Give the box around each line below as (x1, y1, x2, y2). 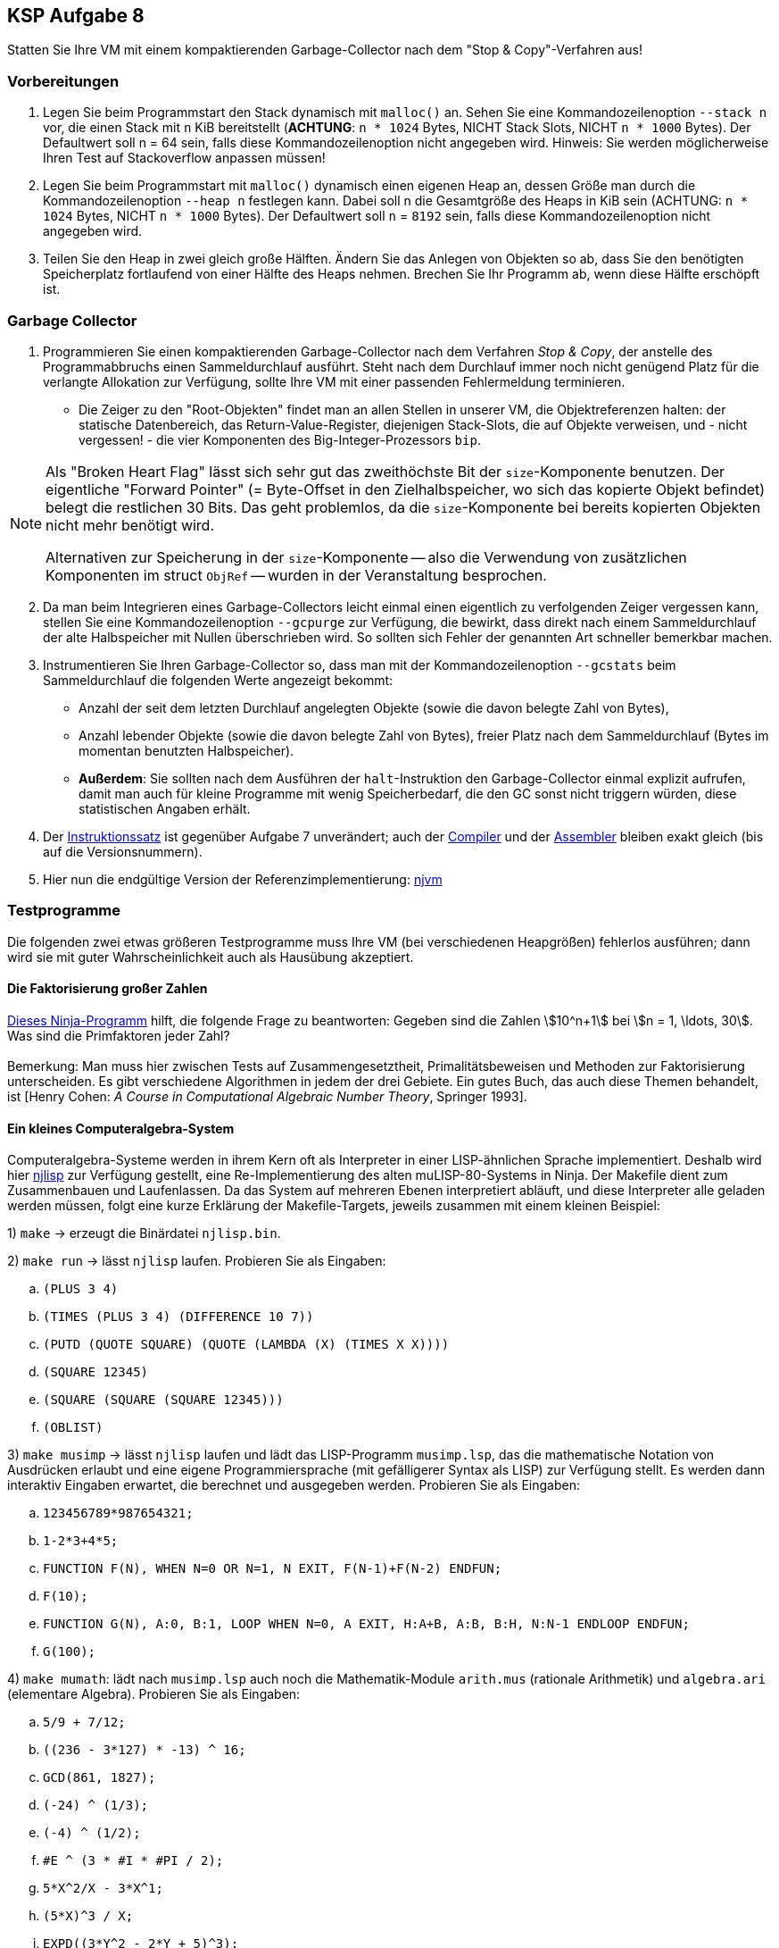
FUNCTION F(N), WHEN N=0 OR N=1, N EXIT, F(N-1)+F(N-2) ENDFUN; (43, 1561, 502, 1576)
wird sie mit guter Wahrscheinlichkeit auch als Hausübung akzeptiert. (7, 949, 414, 965)
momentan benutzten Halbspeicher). (79, 742, 294, 758)
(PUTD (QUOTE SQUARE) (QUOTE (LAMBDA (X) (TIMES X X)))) (43, 1337, 450, 1352)
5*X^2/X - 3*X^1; (43, 1881, 163, 1896)
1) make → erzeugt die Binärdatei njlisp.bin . (7, 1225, 281, 1242)
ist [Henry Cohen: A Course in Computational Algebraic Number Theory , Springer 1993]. (7, 1088, 527, 1104)
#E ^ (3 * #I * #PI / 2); (43, 1853, 224, 1869)
